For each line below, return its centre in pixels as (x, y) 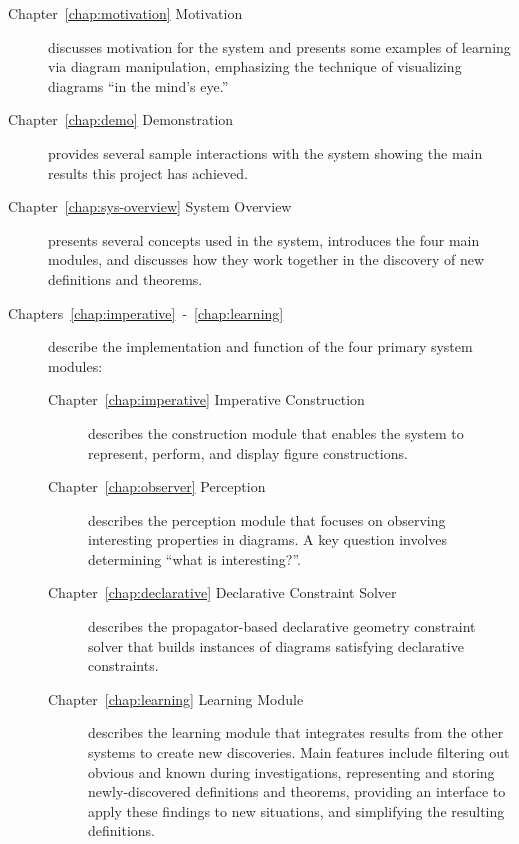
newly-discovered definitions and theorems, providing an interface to (297, 791)
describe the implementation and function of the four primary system (260, 346)
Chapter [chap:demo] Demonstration (121, 119)
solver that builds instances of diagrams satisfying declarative (276, 645)
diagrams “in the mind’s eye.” (138, 85)
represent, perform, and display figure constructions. (248, 452)
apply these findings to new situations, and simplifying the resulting (296, 810)
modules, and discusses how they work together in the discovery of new (266, 259)
